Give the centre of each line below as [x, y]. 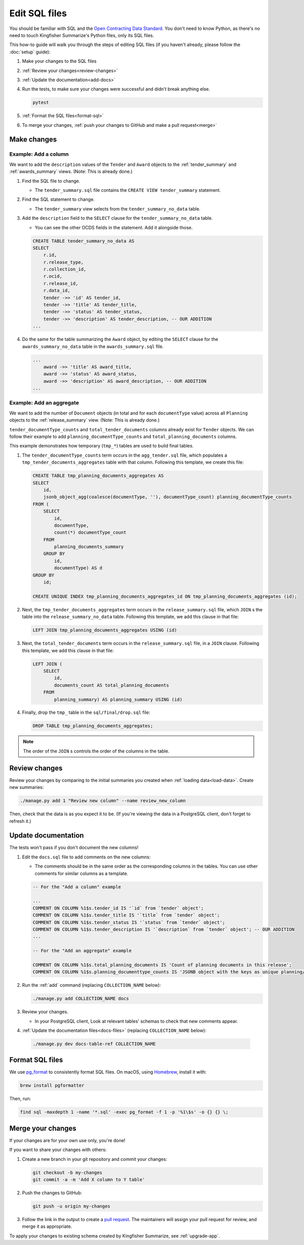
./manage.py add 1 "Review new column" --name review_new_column [103, 801]
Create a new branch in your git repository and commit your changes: [94, 1159]
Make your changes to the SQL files [59, 61]
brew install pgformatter [52, 1085]
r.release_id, [61, 283]
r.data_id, [57, 291]
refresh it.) [20, 821]
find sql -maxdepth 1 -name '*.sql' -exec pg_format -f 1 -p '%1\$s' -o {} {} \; [124, 1112]
